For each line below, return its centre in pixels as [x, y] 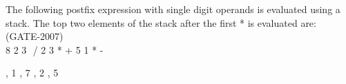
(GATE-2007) [35, 36]
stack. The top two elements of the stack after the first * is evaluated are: [161, 22]
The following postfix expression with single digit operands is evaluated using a [173, 9]
